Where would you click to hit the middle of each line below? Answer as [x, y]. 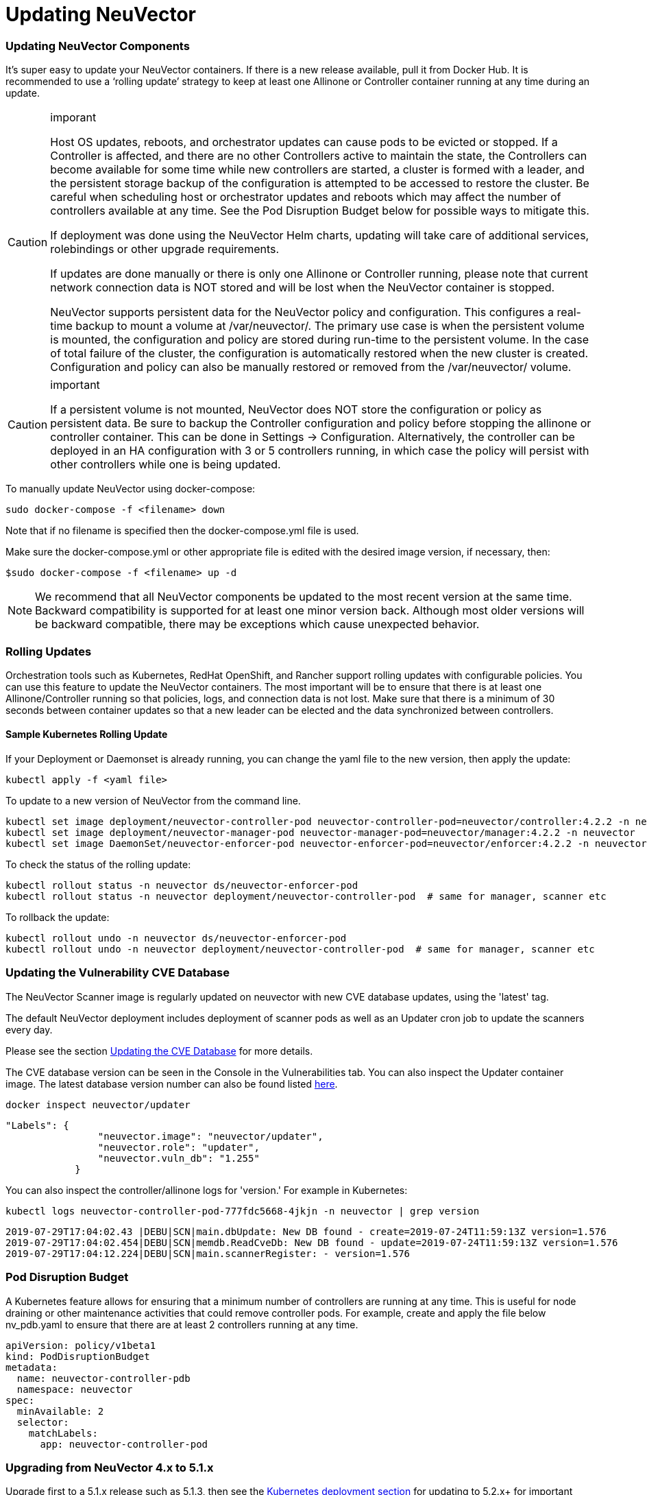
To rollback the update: [58, 918]
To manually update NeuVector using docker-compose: [131, 489]
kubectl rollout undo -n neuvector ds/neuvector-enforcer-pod [176, 938]
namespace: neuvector [75, 1389]
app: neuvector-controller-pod [124, 1444]
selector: [43, 1422]
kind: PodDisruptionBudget [78, 1356]
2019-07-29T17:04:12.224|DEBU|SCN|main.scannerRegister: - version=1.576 [208, 1253]
